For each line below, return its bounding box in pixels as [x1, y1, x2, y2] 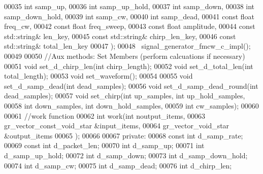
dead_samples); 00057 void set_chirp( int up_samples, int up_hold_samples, [4, 90, 245, 101]
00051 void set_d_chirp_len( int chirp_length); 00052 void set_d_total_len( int [4, 60, 253, 71]
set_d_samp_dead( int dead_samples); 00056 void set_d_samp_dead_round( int [4, 80, 258, 91]
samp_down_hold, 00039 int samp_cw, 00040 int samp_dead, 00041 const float [4, 11, 255, 21]
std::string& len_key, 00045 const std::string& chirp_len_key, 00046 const [4, 30, 236, 41]
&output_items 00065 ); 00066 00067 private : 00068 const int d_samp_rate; [4, 130, 243, 141]
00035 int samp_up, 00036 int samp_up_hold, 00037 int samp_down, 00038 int [4, 1, 255, 11]
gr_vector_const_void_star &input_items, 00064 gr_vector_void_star [4, 120, 229, 131]
